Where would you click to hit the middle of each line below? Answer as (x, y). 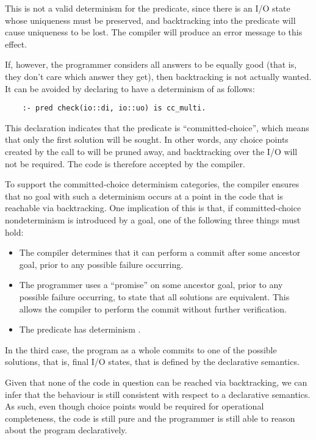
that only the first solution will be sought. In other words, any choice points (147, 139)
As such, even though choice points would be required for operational (135, 406)
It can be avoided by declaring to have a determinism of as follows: (130, 88)
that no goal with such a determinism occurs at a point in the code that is (144, 196)
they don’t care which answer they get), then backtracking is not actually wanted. (158, 76)
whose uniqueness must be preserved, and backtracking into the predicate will (150, 20)
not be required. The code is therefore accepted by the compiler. (125, 163)
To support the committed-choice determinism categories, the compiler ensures (152, 184)
